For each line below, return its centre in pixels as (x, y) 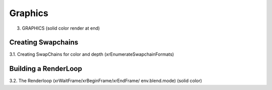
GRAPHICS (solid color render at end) (61, 28)
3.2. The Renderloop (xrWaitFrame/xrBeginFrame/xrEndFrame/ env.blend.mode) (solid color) (106, 81)
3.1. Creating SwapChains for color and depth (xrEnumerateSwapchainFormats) (92, 54)
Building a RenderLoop (46, 69)
